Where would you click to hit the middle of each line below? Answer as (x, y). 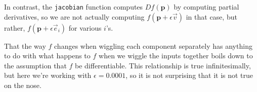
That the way (25, 45)
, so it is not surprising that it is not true (189, 75)
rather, (15, 27)
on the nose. (23, 85)
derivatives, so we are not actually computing (74, 16)
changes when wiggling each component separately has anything (153, 45)
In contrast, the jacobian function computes (74, 7)
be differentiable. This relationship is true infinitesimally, (163, 65)
